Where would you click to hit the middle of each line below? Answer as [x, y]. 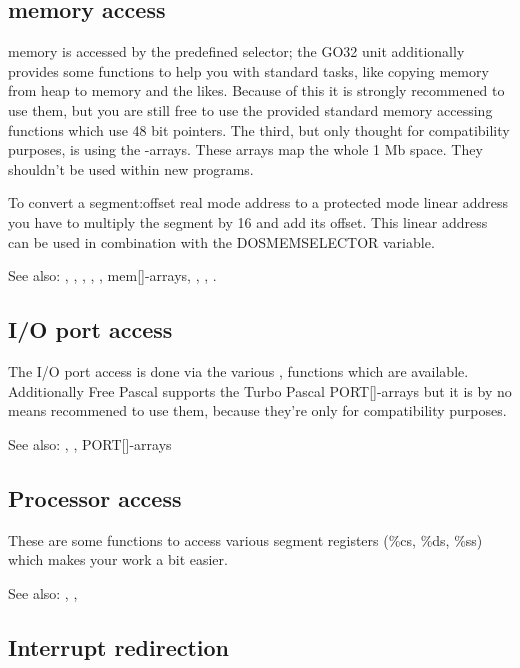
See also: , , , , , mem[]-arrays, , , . [112, 275]
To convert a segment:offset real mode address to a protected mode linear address [258, 202]
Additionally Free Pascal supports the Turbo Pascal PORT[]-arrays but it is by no [260, 390]
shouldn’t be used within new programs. [131, 168]
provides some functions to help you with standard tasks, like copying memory [248, 70]
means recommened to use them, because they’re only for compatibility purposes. [257, 410]
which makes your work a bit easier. [118, 559]
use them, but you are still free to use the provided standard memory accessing [250, 109]
